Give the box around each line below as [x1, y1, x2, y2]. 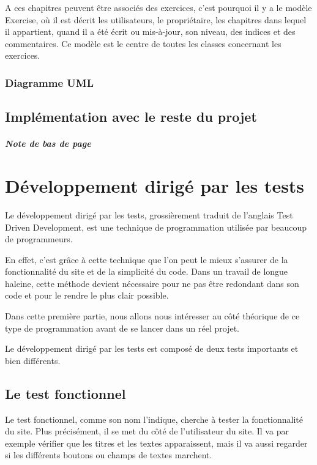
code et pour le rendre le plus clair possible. [5, 289, 169, 302]
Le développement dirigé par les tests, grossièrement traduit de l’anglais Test [5, 208, 293, 221]
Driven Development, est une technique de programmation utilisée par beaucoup [5, 220, 307, 233]
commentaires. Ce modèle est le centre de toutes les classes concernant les [5, 37, 282, 50]
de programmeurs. [5, 232, 73, 245]
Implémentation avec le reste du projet [5, 107, 257, 126]
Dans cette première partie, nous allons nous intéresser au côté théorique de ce [5, 310, 300, 322]
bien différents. [5, 354, 61, 366]
